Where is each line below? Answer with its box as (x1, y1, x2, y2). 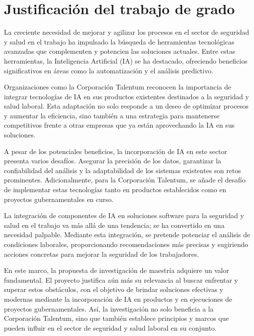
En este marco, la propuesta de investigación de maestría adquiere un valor (4, 265, 229, 275)
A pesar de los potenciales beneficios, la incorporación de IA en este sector (4, 146, 227, 156)
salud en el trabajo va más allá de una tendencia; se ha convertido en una (4, 220, 225, 230)
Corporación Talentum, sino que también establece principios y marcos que (4, 313, 229, 323)
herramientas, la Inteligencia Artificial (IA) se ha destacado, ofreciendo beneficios (4, 55, 248, 66)
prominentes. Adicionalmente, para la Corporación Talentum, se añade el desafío (4, 175, 246, 185)
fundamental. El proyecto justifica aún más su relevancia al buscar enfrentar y (4, 274, 238, 285)
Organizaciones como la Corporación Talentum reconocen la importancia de (4, 82, 231, 92)
